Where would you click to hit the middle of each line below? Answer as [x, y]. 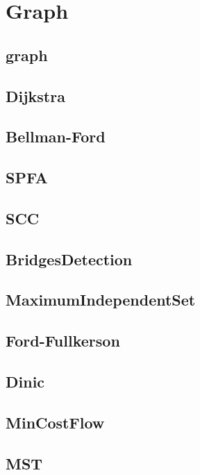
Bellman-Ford [56, 136]
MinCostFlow [55, 422]
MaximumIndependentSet [101, 300]
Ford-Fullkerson [63, 341]
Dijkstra [35, 95]
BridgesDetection [69, 259]
